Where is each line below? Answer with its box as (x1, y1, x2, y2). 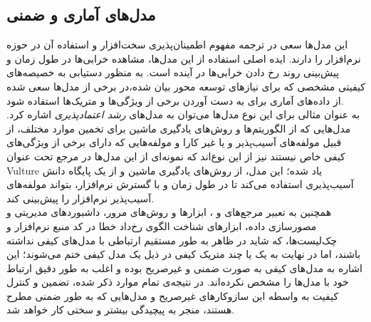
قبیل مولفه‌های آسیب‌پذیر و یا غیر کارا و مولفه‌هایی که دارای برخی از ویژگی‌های (6, 135, 342, 150)
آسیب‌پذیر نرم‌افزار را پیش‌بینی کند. (6, 190, 155, 205)
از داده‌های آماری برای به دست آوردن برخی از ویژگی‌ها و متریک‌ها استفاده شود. (6, 93, 344, 108)
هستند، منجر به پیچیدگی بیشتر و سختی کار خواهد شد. (6, 302, 235, 317)
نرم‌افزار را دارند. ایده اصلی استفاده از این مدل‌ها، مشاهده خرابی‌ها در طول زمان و (6, 51, 361, 66)
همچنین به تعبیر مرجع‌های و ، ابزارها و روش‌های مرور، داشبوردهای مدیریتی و (6, 204, 332, 219)
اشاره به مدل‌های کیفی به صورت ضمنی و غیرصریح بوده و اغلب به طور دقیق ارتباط (6, 260, 362, 275)
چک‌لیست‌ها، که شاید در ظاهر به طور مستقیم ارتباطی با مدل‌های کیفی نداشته (6, 232, 338, 247)
